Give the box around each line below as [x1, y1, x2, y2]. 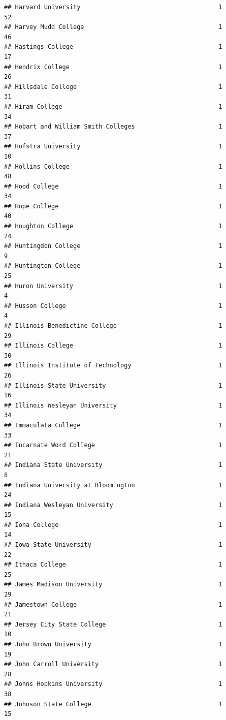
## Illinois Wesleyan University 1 [4, 401, 222, 409]
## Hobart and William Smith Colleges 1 [4, 123, 222, 131]
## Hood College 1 [4, 182, 222, 190]
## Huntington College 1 [4, 262, 222, 270]
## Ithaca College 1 [4, 561, 222, 569]
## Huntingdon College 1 [4, 242, 222, 250]
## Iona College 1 [4, 521, 222, 528]
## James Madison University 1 [4, 581, 222, 588]
